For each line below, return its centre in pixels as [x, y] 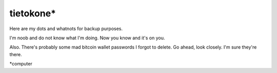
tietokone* [33, 13]
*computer [21, 64]
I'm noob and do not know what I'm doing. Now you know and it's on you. [87, 38]
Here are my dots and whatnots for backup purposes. [66, 29]
